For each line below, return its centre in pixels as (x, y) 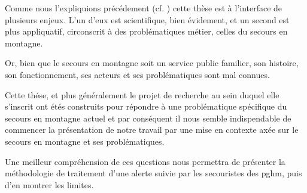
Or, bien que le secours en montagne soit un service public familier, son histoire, (152, 63)
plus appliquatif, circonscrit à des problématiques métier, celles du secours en (146, 31)
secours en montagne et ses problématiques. (85, 141)
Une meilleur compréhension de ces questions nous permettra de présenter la (145, 161)
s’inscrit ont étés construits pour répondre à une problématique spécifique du (146, 106)
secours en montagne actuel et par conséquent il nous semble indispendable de (148, 118)
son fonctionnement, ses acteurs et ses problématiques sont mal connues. (137, 74)
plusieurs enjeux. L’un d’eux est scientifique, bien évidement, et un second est (147, 19)
